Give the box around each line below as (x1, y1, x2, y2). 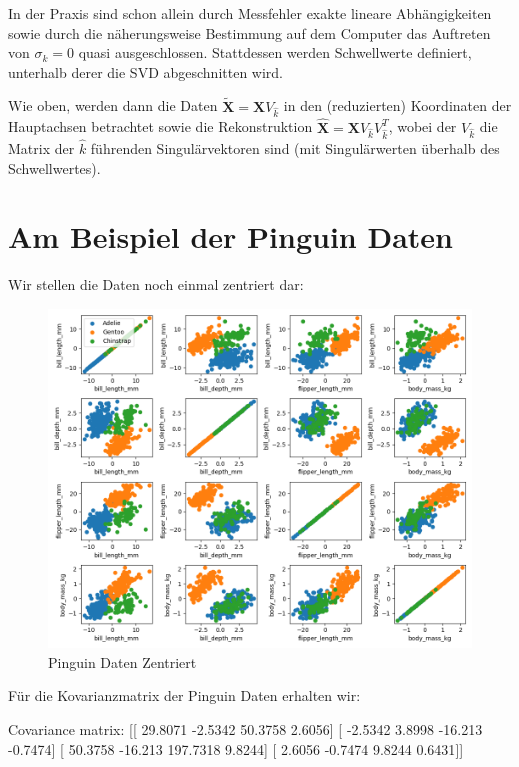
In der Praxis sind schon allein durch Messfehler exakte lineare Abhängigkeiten (8, 3, 492, 23)
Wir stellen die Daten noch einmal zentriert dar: (8, 274, 304, 295)
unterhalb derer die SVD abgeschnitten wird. (8, 61, 284, 82)
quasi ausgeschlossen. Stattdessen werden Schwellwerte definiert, (78, 42, 472, 63)
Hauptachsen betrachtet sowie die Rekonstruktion (8, 116, 313, 137)
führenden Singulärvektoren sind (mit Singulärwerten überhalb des (90, 138, 500, 159)
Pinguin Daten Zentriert (48, 651, 197, 672)
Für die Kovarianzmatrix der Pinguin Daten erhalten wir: (8, 685, 361, 706)
